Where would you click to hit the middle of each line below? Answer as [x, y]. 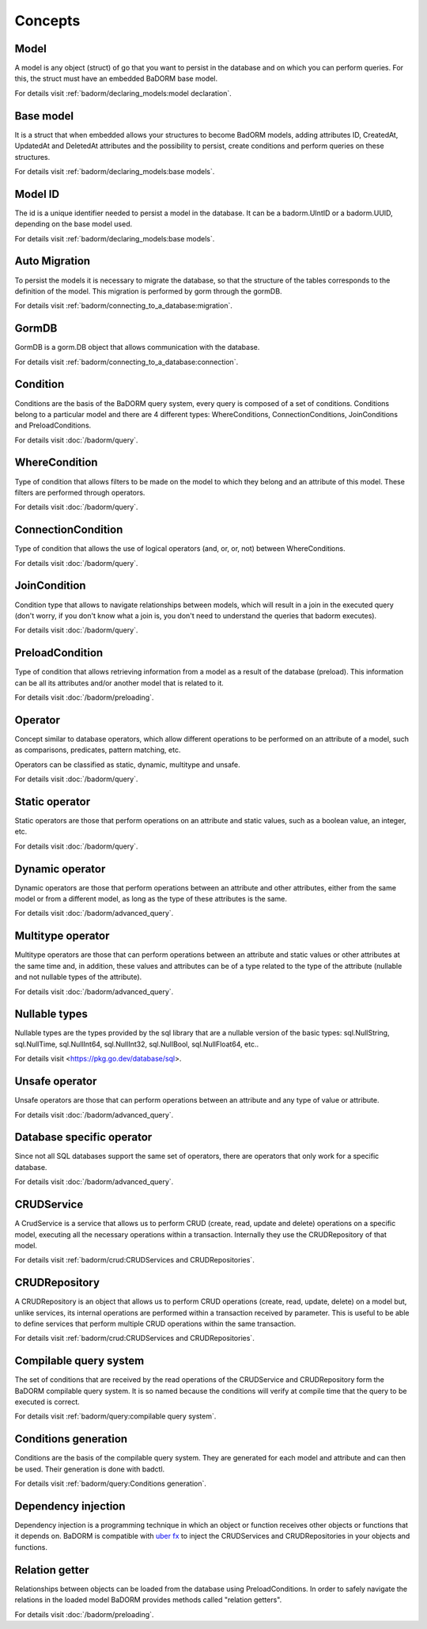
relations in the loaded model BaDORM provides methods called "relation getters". [148, 1600]
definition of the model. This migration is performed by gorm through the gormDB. [148, 291]
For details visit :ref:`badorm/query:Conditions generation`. [111, 1483]
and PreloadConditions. [53, 425]
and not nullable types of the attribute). [78, 977]
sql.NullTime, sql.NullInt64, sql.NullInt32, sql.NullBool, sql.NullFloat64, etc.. [137, 1044]
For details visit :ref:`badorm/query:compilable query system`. [115, 1416]
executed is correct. [47, 1402]
